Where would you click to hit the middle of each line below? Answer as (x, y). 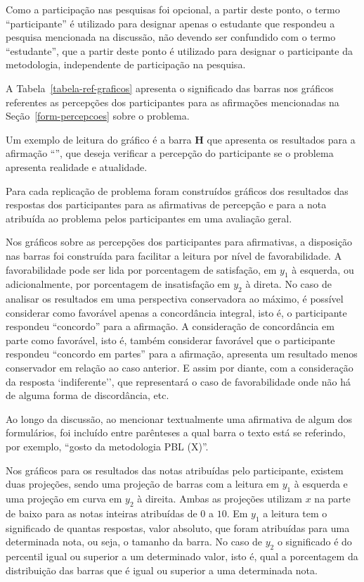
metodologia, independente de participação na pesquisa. (126, 64)
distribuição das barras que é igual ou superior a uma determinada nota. (162, 570)
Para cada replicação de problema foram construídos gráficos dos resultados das (177, 190)
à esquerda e (321, 484)
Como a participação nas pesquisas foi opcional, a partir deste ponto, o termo (173, 9)
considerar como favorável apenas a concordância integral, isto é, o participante (176, 312)
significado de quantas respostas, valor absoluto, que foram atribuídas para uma (178, 527)
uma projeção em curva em (64, 499)
